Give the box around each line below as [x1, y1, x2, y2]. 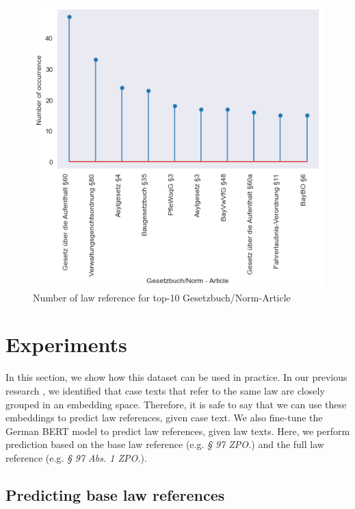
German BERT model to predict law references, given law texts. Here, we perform [5, 423, 350, 438]
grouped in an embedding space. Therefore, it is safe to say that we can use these [5, 397, 347, 411]
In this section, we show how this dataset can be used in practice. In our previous [5, 370, 347, 384]
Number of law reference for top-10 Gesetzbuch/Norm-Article [33, 290, 291, 304]
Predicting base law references [5, 484, 225, 505]
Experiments [5, 330, 127, 358]
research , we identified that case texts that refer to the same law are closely [5, 383, 325, 397]
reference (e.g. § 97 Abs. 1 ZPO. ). [5, 450, 147, 464]
